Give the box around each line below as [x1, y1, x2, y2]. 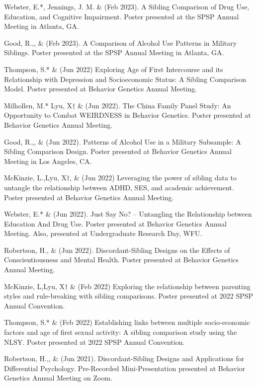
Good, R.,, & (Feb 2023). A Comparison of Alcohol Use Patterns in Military [4, 37, 237, 48]
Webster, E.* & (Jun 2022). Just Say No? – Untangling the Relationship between [4, 209, 252, 219]
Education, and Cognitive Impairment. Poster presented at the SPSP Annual [4, 11, 239, 21]
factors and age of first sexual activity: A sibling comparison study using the [4, 327, 237, 337]
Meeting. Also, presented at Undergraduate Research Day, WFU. [4, 228, 202, 238]
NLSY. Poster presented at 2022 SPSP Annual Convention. [4, 336, 185, 347]
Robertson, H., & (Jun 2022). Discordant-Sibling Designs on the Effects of [4, 244, 230, 255]
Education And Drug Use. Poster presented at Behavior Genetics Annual [4, 218, 227, 229]
